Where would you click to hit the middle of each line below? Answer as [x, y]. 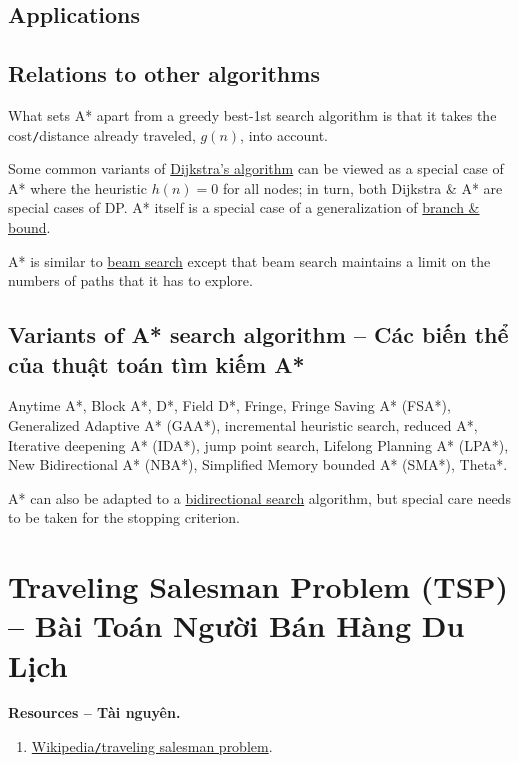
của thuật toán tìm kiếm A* [156, 363]
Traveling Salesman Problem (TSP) [258, 586]
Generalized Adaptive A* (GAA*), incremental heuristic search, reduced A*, [243, 424]
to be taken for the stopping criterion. [124, 517]
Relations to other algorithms [164, 73]
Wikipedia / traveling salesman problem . [152, 746]
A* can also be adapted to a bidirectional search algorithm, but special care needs [259, 497]
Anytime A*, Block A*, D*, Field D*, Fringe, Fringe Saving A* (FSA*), [229, 405]
